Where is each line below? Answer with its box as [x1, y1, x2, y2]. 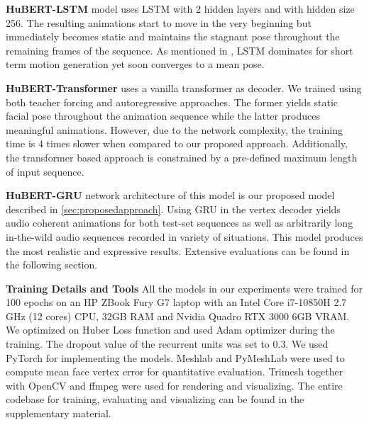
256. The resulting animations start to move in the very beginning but [6, 15, 312, 30]
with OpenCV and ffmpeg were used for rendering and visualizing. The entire [6, 378, 343, 392]
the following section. [6, 257, 98, 272]
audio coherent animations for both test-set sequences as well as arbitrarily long [6, 215, 353, 230]
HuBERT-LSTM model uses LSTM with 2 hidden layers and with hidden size [6, 1, 355, 16]
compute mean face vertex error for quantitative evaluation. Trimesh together [6, 364, 343, 379]
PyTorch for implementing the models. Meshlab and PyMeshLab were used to [6, 350, 345, 365]
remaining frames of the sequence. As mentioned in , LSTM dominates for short [6, 42, 353, 57]
